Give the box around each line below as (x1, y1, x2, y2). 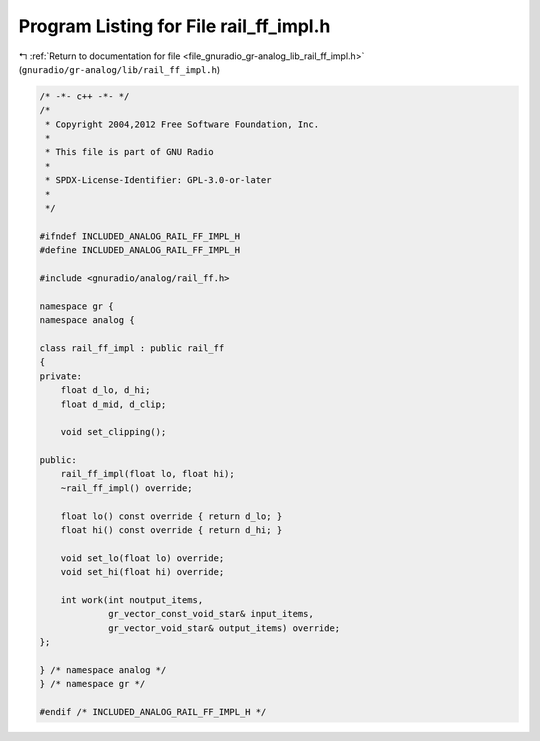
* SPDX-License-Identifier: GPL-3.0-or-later (45, 175, 272, 186)
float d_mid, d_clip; (60, 398, 167, 410)
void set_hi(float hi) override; (60, 566, 225, 578)
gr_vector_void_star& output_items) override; (108, 622, 341, 634)
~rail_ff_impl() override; (60, 482, 194, 494)
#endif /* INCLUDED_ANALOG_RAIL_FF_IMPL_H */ (39, 706, 267, 718)
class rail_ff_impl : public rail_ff (39, 342, 225, 354)
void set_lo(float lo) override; (60, 552, 225, 564)
